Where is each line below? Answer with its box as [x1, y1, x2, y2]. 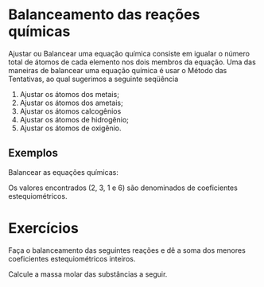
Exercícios [8, 219, 80, 237]
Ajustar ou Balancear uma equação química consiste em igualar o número [8, 48, 250, 58]
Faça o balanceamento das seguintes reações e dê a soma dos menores [8, 245, 247, 255]
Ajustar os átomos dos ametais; [19, 98, 123, 107]
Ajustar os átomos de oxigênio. [19, 123, 122, 133]
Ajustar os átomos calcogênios [19, 106, 122, 116]
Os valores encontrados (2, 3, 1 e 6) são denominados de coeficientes [8, 183, 239, 192]
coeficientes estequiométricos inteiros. [8, 254, 136, 263]
